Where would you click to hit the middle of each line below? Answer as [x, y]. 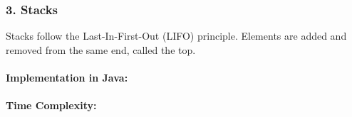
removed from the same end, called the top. [101, 49]
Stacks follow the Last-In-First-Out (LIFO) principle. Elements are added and [176, 36]
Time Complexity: [51, 105]
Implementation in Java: [67, 77]
